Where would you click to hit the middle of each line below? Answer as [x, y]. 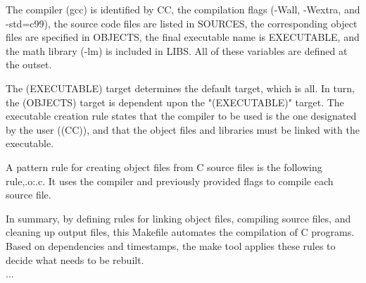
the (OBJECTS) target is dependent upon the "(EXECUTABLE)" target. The [175, 102]
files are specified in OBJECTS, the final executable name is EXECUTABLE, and [183, 37]
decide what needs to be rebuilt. [75, 259]
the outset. [29, 64]
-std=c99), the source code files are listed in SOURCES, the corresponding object [182, 23]
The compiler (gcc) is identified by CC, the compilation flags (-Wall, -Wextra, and [183, 9]
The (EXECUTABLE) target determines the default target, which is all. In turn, [180, 88]
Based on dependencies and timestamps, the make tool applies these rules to [171, 245]
